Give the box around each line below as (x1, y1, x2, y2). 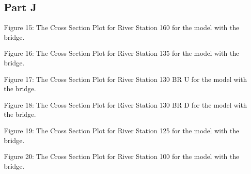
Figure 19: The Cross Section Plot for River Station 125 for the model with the (4, 125, 239, 135)
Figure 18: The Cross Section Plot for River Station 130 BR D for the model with (4, 99, 247, 110)
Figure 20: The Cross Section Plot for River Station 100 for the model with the (4, 151, 239, 161)
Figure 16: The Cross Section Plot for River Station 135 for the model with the (4, 48, 239, 58)
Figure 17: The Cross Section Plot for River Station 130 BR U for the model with (4, 74, 247, 84)
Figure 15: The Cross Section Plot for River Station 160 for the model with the (4, 22, 239, 32)
